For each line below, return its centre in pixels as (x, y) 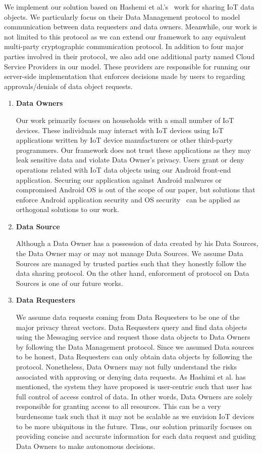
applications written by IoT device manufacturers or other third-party (124, 140)
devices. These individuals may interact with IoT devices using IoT (120, 130)
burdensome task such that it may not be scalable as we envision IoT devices (135, 416)
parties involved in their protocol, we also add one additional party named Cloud (129, 56)
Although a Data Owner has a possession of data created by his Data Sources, (137, 243)
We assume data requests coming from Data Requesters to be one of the (128, 317)
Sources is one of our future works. (69, 283)
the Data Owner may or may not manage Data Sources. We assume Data (129, 253)
